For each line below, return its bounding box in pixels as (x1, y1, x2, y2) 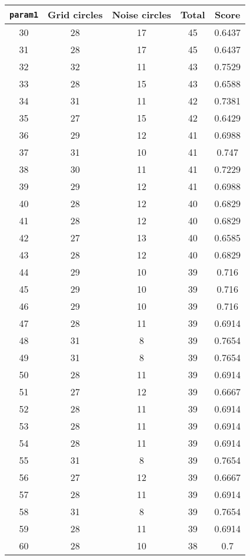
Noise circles (112, 8, 171, 21)
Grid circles (48, 8, 103, 21)
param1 (9, 9, 39, 19)
